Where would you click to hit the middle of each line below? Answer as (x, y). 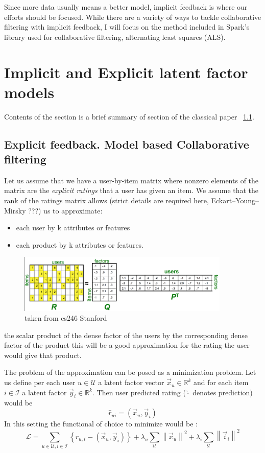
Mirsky (15, 210)
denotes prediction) (223, 392)
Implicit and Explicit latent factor (126, 72)
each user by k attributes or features (73, 228)
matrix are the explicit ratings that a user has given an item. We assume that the (131, 190)
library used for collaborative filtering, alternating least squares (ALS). (115, 37)
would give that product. (43, 355)
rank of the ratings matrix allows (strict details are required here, (106, 200)
